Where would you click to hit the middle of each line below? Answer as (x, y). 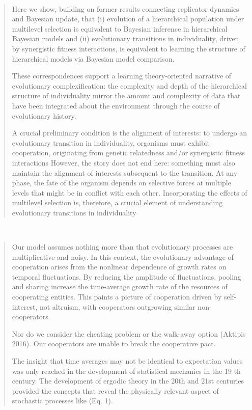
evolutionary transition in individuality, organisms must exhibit (111, 142)
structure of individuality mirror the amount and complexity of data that (126, 95)
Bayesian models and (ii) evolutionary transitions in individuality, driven (125, 38)
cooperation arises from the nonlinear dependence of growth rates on (119, 267)
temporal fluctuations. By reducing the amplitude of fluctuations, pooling (127, 276)
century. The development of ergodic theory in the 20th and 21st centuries (128, 381)
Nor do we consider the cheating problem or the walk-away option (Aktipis (129, 333)
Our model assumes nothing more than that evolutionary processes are (122, 247)
